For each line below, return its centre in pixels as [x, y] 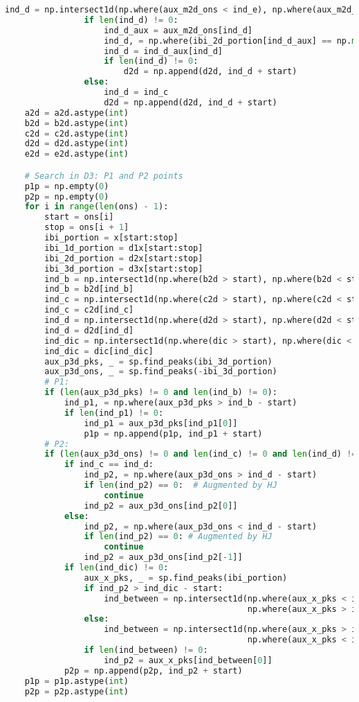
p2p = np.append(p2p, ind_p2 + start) [153, 670]
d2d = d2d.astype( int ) [77, 144]
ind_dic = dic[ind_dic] [99, 351]
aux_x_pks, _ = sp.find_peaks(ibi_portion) [186, 578]
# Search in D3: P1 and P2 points [104, 176]
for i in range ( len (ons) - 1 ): [96, 207]
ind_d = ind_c [136, 92]
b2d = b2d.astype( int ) [77, 123]
